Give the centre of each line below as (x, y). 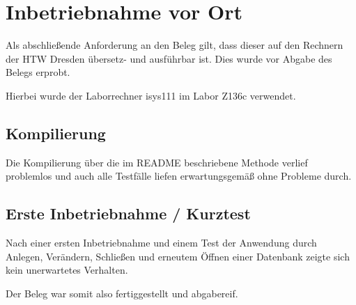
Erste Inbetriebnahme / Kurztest (128, 213)
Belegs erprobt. (38, 72)
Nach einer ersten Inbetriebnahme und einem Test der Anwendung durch (161, 243)
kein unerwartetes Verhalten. (67, 270)
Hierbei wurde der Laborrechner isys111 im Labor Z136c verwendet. (151, 95)
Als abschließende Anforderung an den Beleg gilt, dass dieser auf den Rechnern (175, 45)
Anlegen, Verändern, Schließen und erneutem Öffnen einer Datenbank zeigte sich (178, 256)
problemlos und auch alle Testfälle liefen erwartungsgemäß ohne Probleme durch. (179, 176)
